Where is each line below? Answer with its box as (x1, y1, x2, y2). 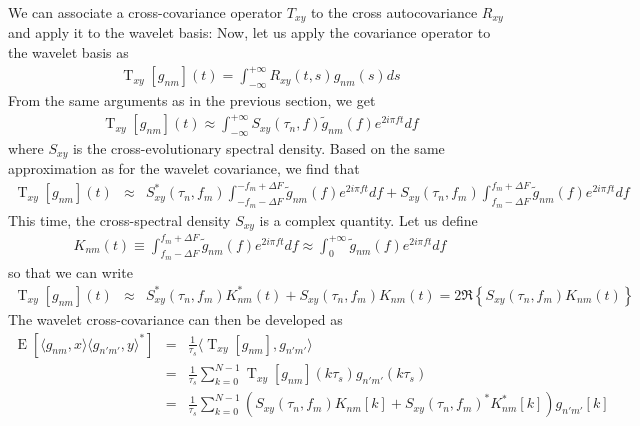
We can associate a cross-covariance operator (8, 2, 283, 22)
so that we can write (8, 261, 133, 282)
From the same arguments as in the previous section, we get (8, 89, 376, 110)
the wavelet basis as (8, 42, 129, 63)
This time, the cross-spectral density (8, 209, 231, 230)
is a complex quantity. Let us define (259, 209, 478, 230)
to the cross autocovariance (310, 2, 478, 22)
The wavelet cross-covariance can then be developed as (8, 308, 343, 329)
